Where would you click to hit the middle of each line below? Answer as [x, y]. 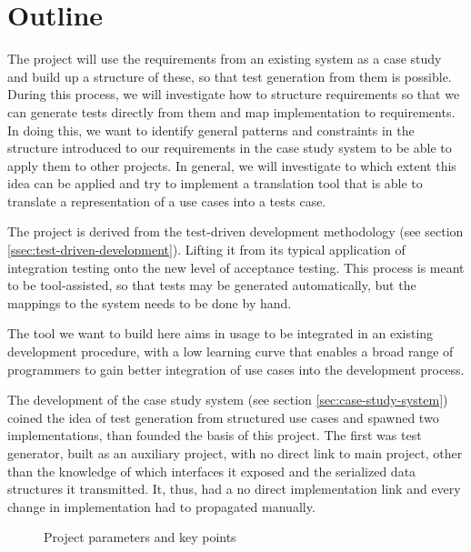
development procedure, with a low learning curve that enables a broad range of [230, 351]
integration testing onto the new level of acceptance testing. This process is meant [236, 267]
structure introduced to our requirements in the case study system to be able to [230, 148]
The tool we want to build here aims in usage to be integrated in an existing [220, 333]
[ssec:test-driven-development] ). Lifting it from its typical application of [206, 250]
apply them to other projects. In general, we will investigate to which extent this [232, 165]
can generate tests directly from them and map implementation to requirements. [231, 111]
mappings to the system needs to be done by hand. [150, 302]
